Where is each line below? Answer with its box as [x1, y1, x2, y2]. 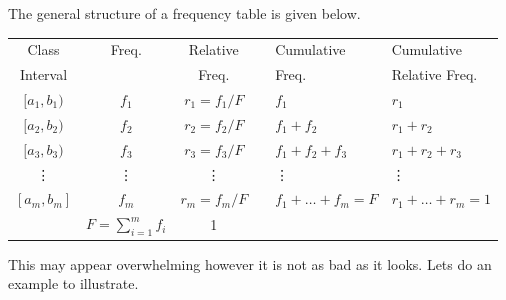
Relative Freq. [391, 64, 478, 85]
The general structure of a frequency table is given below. [8, 3, 361, 23]
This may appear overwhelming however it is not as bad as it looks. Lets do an [8, 253, 492, 274]
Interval [19, 64, 68, 85]
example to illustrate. [8, 273, 139, 294]
